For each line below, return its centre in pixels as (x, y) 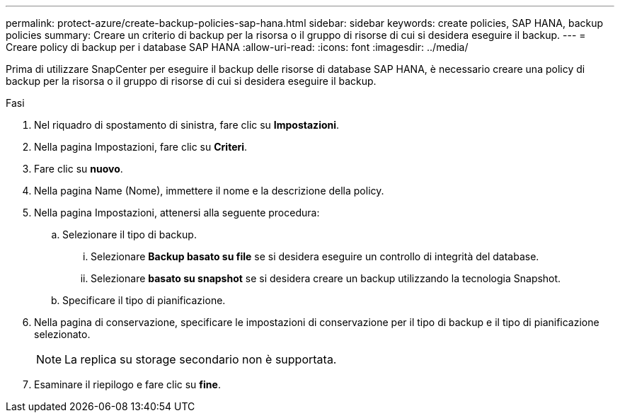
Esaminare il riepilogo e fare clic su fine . (127, 384)
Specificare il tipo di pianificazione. (144, 300)
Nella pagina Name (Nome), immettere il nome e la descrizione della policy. (209, 191)
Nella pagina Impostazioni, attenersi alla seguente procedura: (177, 213)
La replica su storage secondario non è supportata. (201, 359)
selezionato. (62, 334)
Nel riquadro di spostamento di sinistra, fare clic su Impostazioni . (187, 125)
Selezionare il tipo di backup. (130, 234)
